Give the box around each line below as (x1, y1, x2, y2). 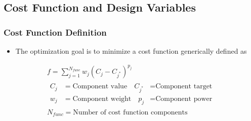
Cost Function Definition (4, 26, 107, 38)
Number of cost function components (73, 108, 188, 116)
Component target (155, 83, 213, 90)
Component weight (72, 95, 132, 102)
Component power (155, 95, 213, 102)
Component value (72, 83, 128, 90)
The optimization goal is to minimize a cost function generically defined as (15, 46, 247, 56)
